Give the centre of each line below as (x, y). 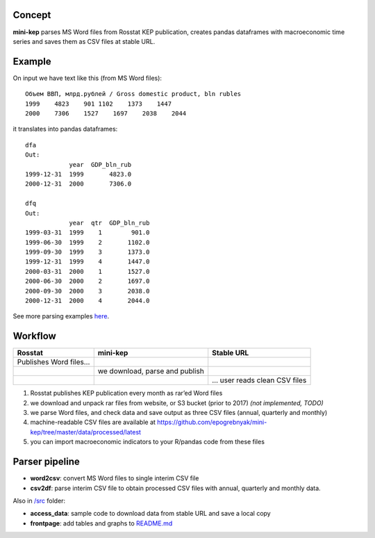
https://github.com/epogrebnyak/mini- (212, 422)
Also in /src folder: (39, 500)
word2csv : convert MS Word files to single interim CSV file (115, 478)
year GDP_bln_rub (100, 164)
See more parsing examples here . (61, 316)
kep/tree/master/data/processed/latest (86, 432)
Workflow (35, 336)
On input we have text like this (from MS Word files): (87, 78)
